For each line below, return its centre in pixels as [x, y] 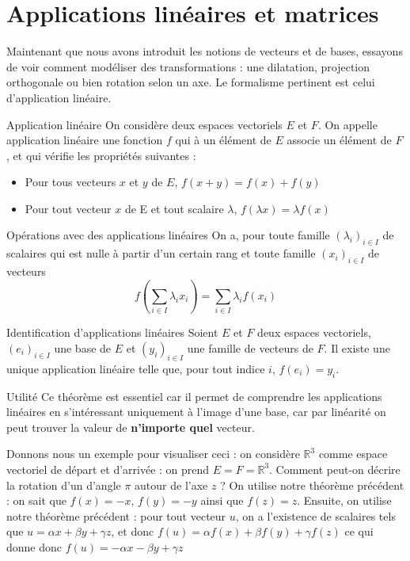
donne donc [34, 546]
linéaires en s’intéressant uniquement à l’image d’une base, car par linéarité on [196, 412]
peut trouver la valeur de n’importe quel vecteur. [131, 427]
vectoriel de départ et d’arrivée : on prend [108, 469]
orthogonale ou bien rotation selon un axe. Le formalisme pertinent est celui [191, 82]
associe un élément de [339, 140]
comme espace [353, 454]
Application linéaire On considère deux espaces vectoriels [144, 124]
